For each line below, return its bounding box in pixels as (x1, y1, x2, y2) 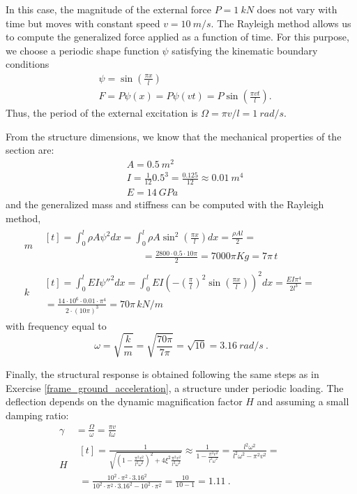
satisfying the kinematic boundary (172, 43, 318, 57)
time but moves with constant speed (6, 15, 160, 30)
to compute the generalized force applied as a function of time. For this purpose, (6, 29, 349, 44)
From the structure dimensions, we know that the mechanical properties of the (6, 129, 342, 143)
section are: (6, 143, 54, 157)
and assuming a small (257, 394, 349, 409)
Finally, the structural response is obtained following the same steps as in (6, 366, 319, 381)
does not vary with (257, 2, 337, 16)
